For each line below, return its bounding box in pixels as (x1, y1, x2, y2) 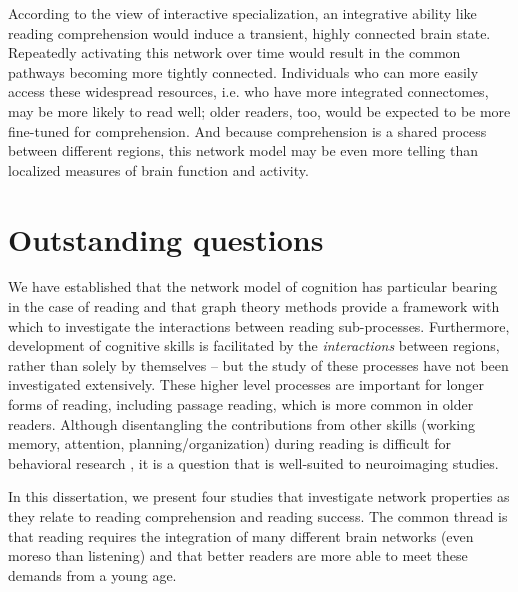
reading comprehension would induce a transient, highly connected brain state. (8, 22, 491, 43)
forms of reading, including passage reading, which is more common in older (8, 394, 474, 415)
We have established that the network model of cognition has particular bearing (8, 276, 498, 297)
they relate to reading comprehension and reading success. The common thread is (8, 506, 508, 526)
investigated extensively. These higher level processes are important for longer (8, 374, 484, 395)
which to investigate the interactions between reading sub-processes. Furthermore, (8, 315, 510, 336)
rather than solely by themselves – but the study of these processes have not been (8, 354, 509, 375)
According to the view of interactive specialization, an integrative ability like (8, 3, 477, 23)
